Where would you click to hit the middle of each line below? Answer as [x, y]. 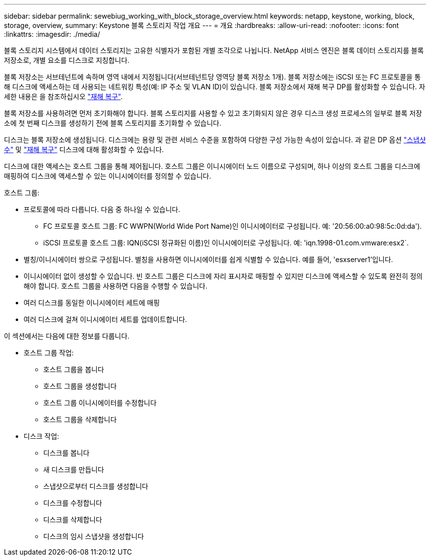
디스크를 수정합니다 [73, 503]
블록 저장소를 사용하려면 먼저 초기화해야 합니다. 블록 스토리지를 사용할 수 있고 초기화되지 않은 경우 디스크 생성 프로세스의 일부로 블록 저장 [213, 113]
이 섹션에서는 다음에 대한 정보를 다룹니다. [67, 336]
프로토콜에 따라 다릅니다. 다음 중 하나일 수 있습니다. [102, 209]
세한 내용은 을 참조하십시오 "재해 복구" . [63, 96]
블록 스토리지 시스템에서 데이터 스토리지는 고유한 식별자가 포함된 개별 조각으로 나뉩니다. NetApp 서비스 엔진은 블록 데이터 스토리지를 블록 [214, 50]
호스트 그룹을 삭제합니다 [80, 419]
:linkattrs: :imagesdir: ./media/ [52, 34]
